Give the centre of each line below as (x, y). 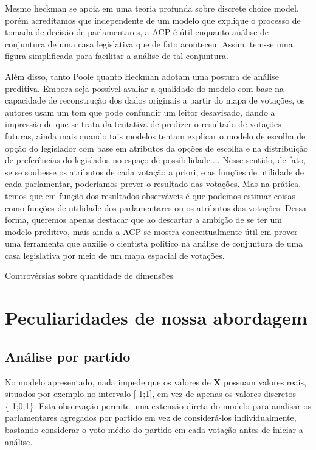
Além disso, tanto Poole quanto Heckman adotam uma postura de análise (142, 76)
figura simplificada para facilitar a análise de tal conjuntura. (117, 56)
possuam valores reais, (265, 381)
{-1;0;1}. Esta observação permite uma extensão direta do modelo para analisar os (158, 405)
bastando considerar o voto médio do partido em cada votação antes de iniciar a (154, 430)
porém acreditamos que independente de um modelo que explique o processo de (153, 20)
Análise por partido (68, 356)
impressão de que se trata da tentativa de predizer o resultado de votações (143, 124)
